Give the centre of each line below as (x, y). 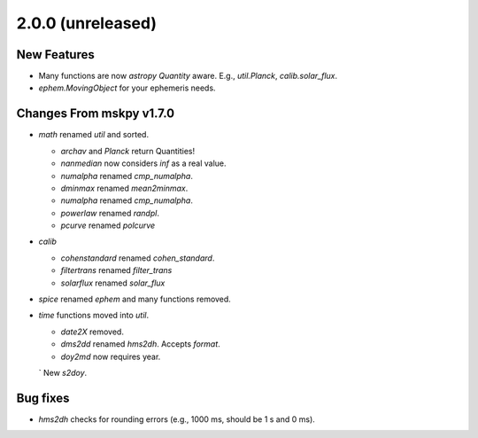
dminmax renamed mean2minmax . (124, 188)
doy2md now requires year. (111, 356)
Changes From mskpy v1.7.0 (96, 114)
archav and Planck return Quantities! (128, 151)
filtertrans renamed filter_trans (116, 270)
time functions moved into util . (94, 316)
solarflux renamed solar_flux (113, 283)
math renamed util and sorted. (94, 135)
